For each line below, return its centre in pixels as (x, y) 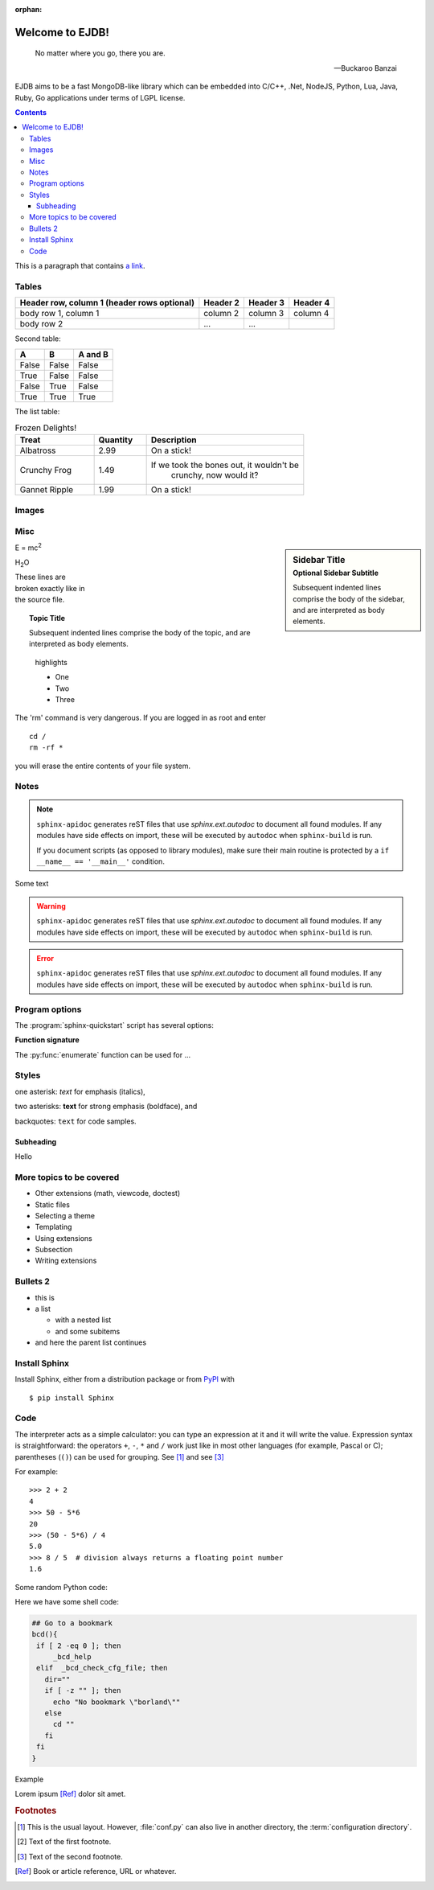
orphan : (29, 9)
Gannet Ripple (47, 490)
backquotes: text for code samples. (76, 1121)
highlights (51, 662)
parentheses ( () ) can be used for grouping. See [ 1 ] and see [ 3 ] (119, 1457)
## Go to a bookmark (72, 1623)
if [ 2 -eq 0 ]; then (79, 1646)
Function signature (47, 1040)
